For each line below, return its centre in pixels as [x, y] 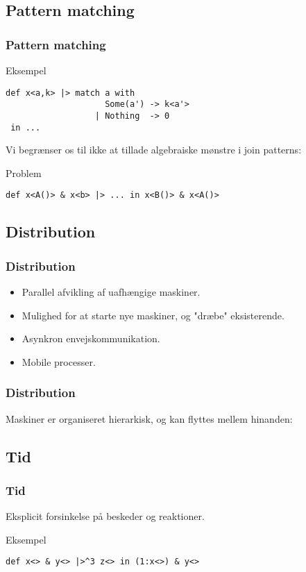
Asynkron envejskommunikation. [91, 338]
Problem [24, 173]
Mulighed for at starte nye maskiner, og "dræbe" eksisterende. [153, 315]
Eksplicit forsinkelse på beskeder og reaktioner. [105, 516]
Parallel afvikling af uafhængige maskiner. [111, 292]
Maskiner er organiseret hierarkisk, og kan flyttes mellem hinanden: [149, 418]
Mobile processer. [59, 361]
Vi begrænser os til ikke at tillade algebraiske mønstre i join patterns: [154, 150]
